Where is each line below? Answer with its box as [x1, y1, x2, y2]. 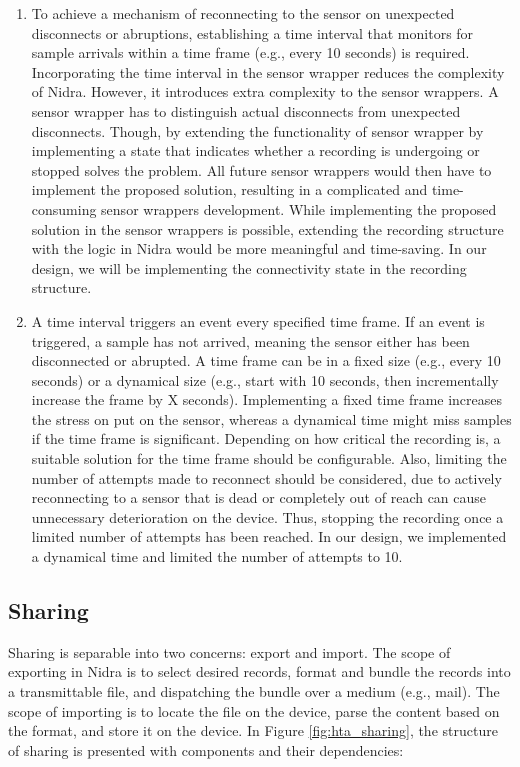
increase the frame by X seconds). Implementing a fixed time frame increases [31, 389, 503, 410]
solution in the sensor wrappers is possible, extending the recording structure [31, 218, 504, 239]
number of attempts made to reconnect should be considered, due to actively [31, 467, 502, 488]
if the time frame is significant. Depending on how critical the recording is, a [31, 428, 501, 449]
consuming [31, 198, 97, 219]
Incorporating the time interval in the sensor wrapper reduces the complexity [31, 61, 505, 82]
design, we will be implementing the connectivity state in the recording [31, 257, 467, 278]
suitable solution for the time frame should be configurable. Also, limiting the [31, 448, 507, 469]
